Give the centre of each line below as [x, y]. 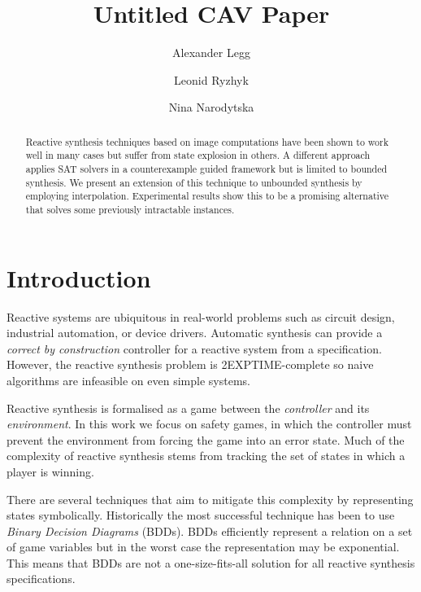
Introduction [79, 277]
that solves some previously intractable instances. [130, 209]
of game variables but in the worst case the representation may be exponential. [203, 547]
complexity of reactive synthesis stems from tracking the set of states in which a [206, 456]
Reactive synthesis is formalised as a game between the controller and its [188, 408]
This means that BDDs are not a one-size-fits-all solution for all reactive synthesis [211, 562]
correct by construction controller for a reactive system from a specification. [194, 348]
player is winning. [50, 471]
